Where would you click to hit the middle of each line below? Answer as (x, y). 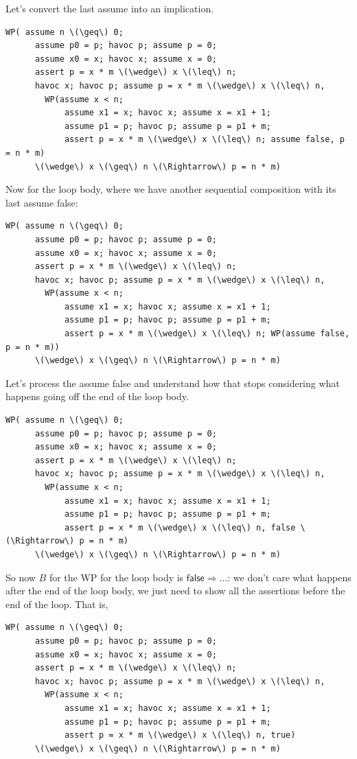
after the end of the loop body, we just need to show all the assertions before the (175, 591)
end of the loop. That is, (57, 604)
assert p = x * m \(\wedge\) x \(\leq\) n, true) (180, 735)
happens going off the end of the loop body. (97, 396)
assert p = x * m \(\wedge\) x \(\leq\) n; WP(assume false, (207, 334)
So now (21, 577)
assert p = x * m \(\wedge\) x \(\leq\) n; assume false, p (204, 140)
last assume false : (42, 202)
